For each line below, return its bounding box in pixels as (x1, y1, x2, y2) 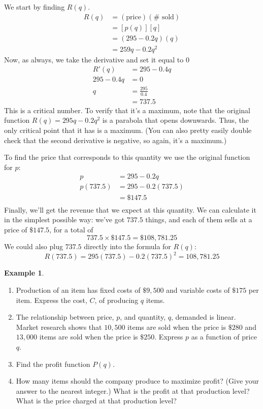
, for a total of (49, 224, 93, 234)
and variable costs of (166, 285, 230, 295)
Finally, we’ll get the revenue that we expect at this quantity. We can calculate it (4, 204, 256, 215)
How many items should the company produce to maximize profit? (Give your (16, 376, 259, 386)
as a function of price (191, 331, 257, 342)
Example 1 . (4, 267, 44, 278)
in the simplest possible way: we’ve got (4, 214, 125, 225)
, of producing (94, 294, 139, 305)
